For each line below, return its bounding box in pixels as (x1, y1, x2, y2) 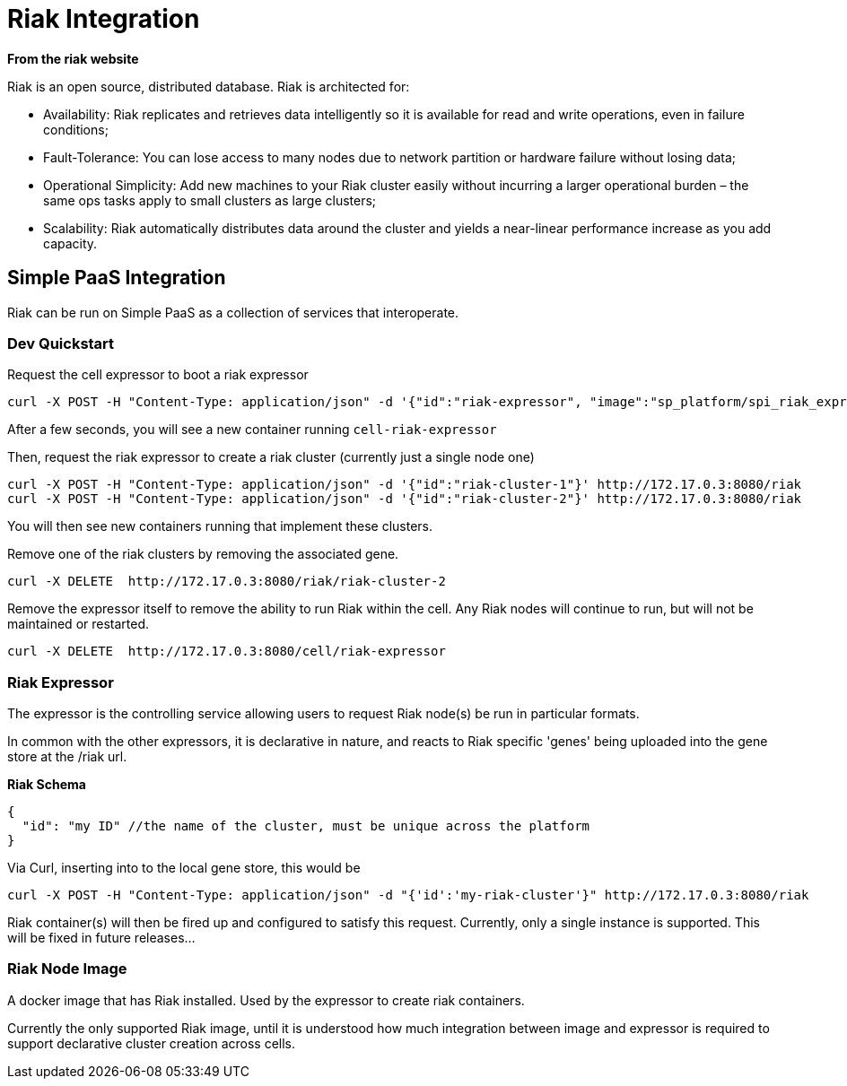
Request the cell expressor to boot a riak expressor (7, 367, 309, 383)
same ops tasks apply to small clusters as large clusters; (43, 192, 377, 208)
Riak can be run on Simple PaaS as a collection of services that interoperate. (7, 304, 459, 320)
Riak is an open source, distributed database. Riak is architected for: (7, 78, 410, 94)
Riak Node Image (7, 960, 127, 978)
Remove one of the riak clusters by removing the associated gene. (7, 546, 399, 562)
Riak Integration (7, 4, 200, 34)
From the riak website (7, 50, 139, 66)
